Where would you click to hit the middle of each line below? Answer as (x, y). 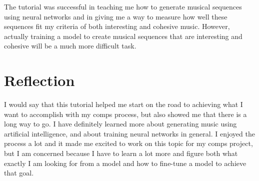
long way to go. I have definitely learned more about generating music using (120, 124)
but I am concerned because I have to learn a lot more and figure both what (121, 153)
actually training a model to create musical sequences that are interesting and (123, 36)
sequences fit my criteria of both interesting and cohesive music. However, (117, 26)
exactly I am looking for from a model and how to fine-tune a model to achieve (125, 163)
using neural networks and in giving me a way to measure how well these (116, 16)
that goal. (19, 173)
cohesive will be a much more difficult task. (70, 46)
